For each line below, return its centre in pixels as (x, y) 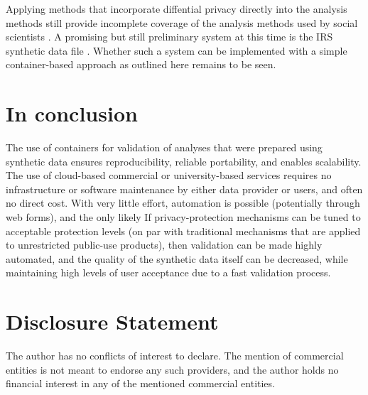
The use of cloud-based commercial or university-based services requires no (169, 175)
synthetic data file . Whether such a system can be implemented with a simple (177, 50)
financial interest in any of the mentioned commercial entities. (140, 383)
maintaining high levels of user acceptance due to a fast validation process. (168, 272)
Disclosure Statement (112, 321)
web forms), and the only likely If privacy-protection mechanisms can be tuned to (183, 217)
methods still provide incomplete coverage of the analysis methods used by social (182, 22)
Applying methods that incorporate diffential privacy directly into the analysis (177, 9)
